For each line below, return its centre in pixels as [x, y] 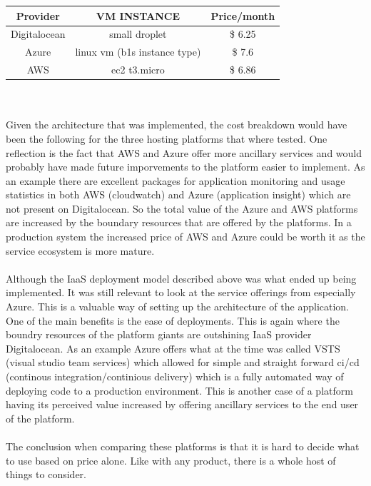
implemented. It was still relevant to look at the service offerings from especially [181, 292]
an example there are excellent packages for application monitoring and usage [176, 180]
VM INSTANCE [138, 15]
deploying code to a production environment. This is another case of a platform [179, 390]
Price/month [243, 15]
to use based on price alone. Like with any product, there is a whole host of [171, 460]
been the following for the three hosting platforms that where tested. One [167, 138]
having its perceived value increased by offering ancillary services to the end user [182, 404]
